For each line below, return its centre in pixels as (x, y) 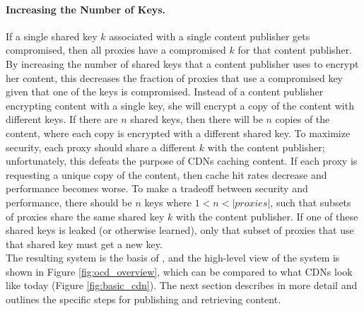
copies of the (303, 119)
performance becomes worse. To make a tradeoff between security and (157, 188)
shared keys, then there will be (196, 119)
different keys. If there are (62, 119)
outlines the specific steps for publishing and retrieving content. (143, 299)
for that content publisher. (295, 50)
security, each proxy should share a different (101, 147)
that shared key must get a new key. (84, 243)
